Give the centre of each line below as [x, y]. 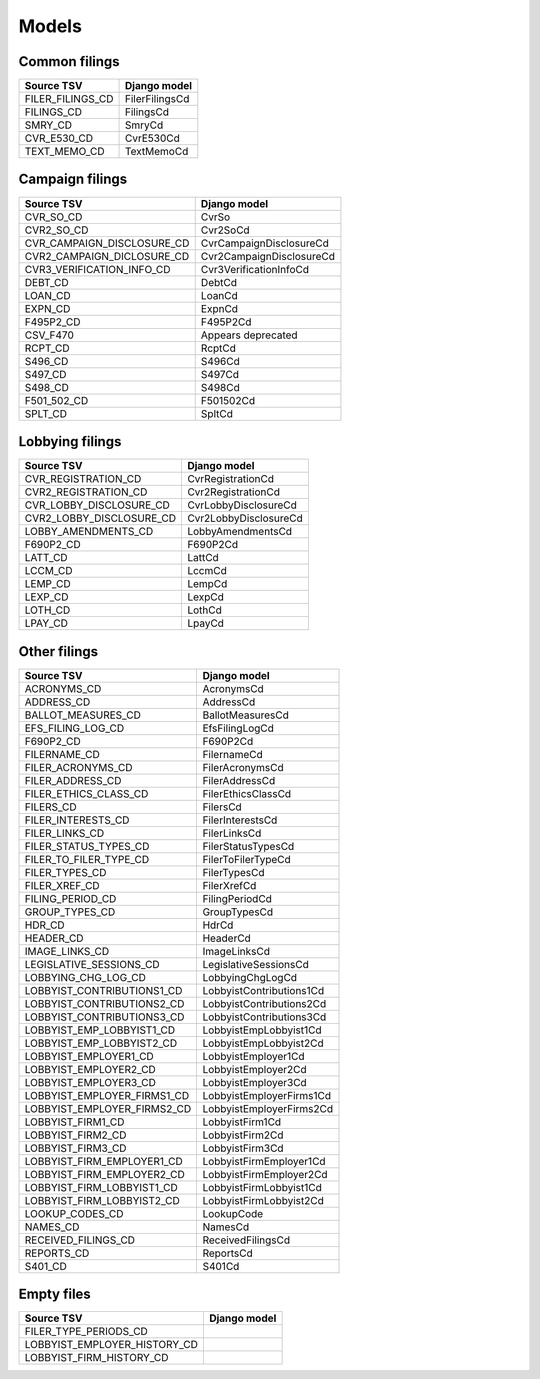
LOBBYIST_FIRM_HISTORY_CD [96, 1358]
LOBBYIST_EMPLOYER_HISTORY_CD [111, 1345]
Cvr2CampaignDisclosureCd [267, 256]
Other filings [58, 651]
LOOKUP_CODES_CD [74, 1213]
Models [50, 26]
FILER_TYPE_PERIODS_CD [86, 1332]
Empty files [55, 1294]
